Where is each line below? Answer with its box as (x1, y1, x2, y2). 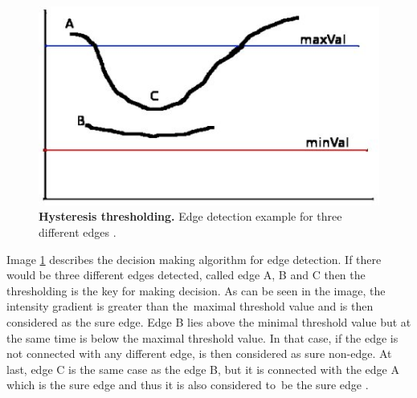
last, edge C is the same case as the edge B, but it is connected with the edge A (6, 360, 399, 377)
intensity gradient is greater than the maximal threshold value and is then (6, 298, 374, 315)
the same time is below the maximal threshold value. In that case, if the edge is (6, 329, 399, 346)
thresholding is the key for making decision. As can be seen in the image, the (6, 282, 386, 298)
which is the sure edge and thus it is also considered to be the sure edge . (6, 376, 369, 393)
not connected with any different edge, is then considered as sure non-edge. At (6, 345, 392, 362)
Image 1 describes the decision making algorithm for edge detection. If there (6, 250, 382, 267)
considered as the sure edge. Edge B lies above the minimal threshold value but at (6, 313, 411, 330)
